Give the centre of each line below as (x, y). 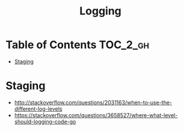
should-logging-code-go (45, 121)
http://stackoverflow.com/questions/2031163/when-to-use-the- (93, 102)
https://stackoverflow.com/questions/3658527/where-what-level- (96, 115)
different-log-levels (38, 109)
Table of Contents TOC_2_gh (78, 45)
